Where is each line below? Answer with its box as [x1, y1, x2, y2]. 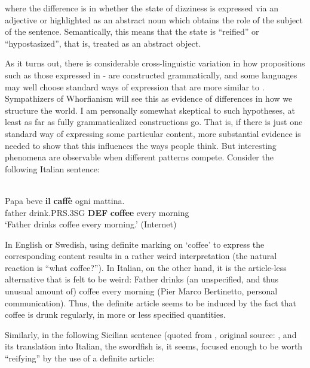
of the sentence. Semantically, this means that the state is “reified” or [5, 25, 259, 38]
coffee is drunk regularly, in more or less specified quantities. [5, 308, 226, 321]
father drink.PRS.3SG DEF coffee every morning [5, 206, 189, 218]
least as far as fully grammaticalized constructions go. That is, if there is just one [5, 115, 303, 128]
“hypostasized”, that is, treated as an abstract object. [5, 37, 201, 49]
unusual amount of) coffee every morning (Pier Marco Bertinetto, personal [5, 285, 278, 297]
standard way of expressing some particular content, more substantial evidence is [5, 127, 301, 139]
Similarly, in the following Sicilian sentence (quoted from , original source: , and [5, 328, 297, 340]
